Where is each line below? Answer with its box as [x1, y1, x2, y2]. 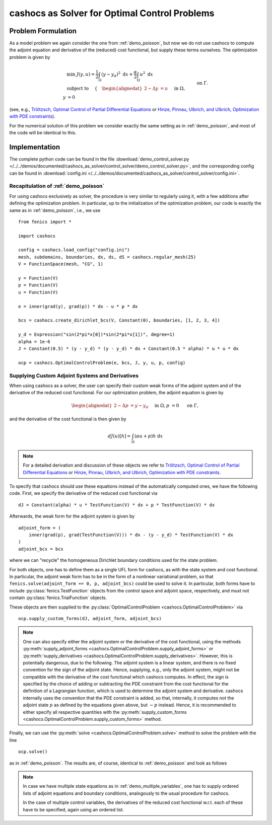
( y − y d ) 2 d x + [101, 70, 133, 78]
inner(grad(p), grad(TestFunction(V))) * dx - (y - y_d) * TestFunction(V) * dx [28, 532, 234, 538]
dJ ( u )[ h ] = [107, 433, 131, 439]
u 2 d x [140, 70, 154, 77]
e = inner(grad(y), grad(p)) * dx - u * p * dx [18, 304, 138, 309]
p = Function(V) [18, 282, 58, 288]
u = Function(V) [18, 289, 58, 295]
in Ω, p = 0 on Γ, [154, 403, 199, 409]
